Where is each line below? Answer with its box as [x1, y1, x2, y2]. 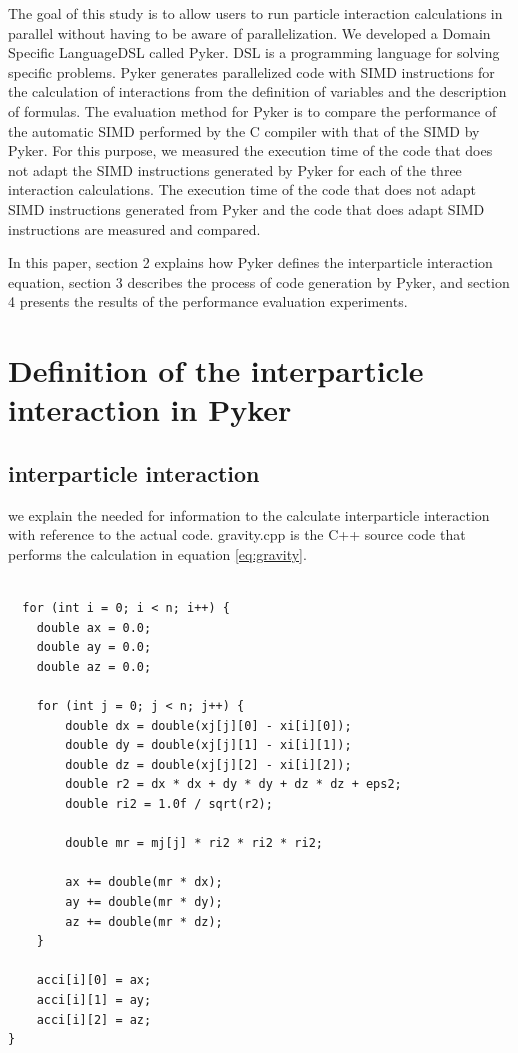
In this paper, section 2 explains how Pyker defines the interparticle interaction [8, 252, 493, 273]
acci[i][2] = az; [36, 1012, 152, 1027]
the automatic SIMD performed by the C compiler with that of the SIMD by [8, 120, 480, 141]
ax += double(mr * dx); [65, 875, 223, 890]
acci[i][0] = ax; [36, 973, 152, 988]
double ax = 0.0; [36, 620, 152, 635]
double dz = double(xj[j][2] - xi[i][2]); [65, 757, 352, 772]
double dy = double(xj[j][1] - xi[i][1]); [65, 738, 352, 753]
